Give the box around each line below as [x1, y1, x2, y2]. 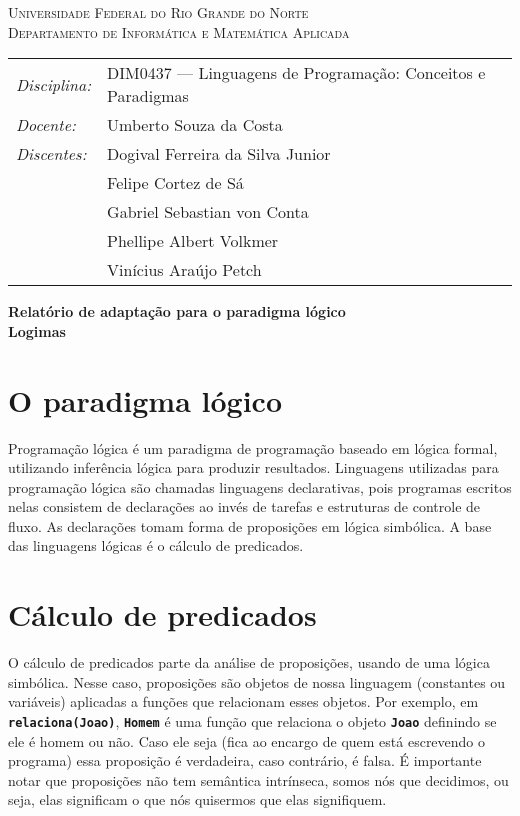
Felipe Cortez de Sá [107, 171, 244, 195]
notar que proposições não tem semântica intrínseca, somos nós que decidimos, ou [8, 769, 509, 790]
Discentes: [16, 142, 87, 166]
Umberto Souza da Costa [107, 113, 283, 137]
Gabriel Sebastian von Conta [107, 200, 309, 224]
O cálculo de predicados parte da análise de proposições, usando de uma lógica [8, 652, 490, 673]
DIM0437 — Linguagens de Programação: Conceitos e [107, 61, 486, 85]
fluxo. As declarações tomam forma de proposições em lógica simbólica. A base [8, 515, 492, 536]
